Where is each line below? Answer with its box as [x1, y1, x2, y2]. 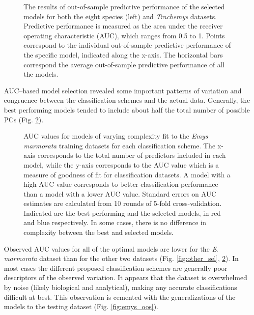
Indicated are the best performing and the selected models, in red [24, 207, 221, 218]
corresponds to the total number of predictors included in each [37, 150, 226, 160]
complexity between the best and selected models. [24, 227, 174, 237]
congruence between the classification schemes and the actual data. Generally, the [4, 95, 250, 105]
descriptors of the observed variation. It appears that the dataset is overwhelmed [4, 272, 247, 283]
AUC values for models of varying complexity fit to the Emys [24, 131, 208, 141]
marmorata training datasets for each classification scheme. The [24, 140, 216, 150]
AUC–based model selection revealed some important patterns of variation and [4, 85, 242, 95]
